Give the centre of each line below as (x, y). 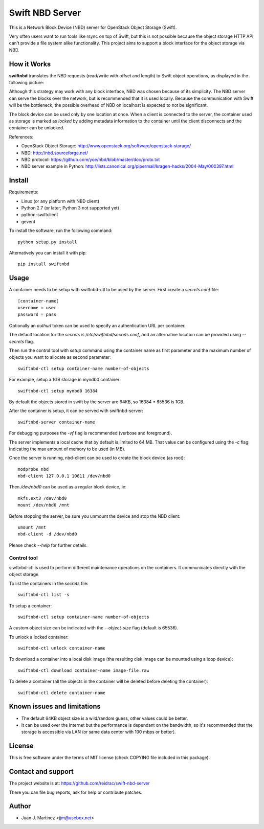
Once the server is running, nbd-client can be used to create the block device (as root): (97, 458)
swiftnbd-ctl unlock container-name (62, 648)
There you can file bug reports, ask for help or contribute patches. (76, 792)
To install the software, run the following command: (61, 230)
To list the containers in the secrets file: (49, 583)
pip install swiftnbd (44, 264)
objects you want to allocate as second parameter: (60, 357)
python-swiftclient (40, 215)
